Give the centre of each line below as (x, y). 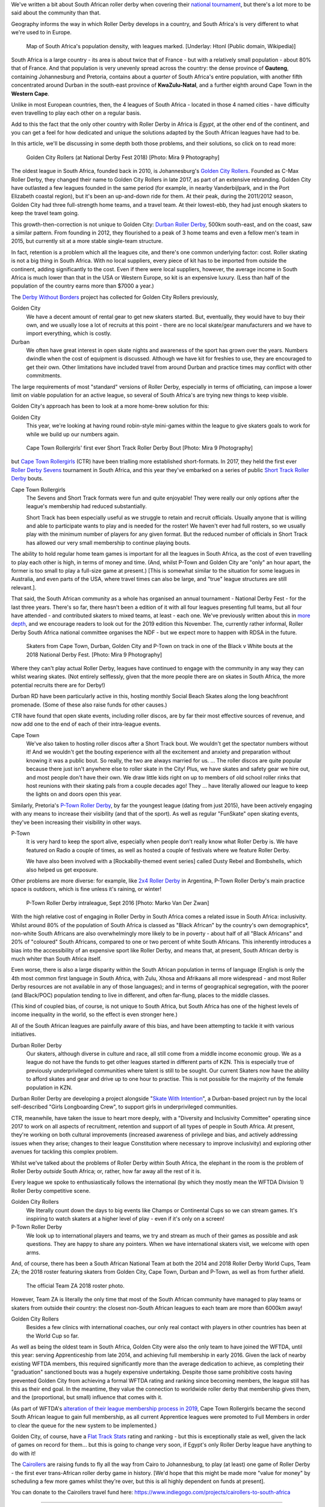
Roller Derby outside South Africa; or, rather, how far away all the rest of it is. (106, 1171)
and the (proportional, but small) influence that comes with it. (87, 1397)
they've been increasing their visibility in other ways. (76, 822)
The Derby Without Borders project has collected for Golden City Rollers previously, (115, 297)
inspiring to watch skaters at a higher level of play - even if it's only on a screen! (125, 1219)
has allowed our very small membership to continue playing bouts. (108, 543)
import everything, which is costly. (69, 333)
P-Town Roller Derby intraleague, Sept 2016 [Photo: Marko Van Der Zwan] (118, 903)
